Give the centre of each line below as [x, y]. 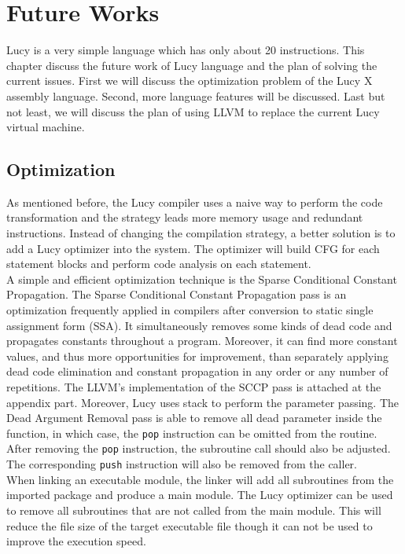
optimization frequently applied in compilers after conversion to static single [190, 310]
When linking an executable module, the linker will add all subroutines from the [200, 479]
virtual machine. [46, 127]
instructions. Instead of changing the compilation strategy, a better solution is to [201, 233]
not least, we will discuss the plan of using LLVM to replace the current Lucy [193, 111]
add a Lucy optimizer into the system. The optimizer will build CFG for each [193, 248]
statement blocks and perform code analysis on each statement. [159, 264]
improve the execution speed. [76, 541]
